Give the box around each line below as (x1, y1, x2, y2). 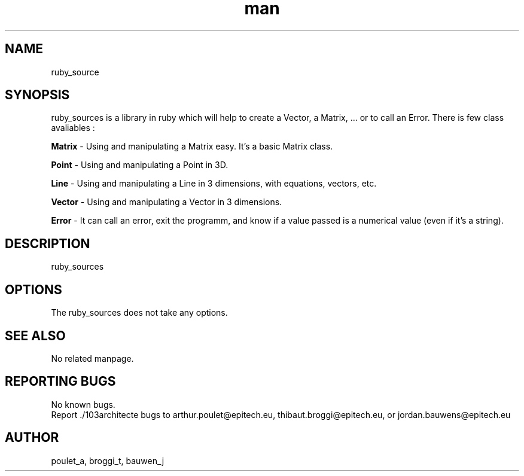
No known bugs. (51, 399, 115, 410)
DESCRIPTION (5, 236, 90, 251)
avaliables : (51, 123, 95, 133)
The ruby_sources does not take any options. (51, 307, 228, 318)
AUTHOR (5, 430, 59, 446)
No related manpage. (51, 353, 134, 364)
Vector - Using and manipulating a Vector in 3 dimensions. (51, 197, 282, 208)
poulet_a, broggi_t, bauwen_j (51, 455, 164, 466)
